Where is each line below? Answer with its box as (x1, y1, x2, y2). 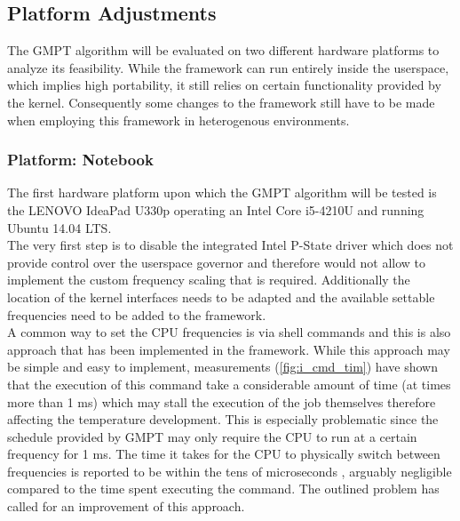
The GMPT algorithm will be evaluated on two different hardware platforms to (7, 41, 440, 60)
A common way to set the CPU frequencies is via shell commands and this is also (7, 323, 451, 341)
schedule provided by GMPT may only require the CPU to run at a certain (7, 427, 417, 445)
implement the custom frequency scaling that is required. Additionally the (7, 270, 410, 289)
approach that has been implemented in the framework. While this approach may (7, 340, 450, 358)
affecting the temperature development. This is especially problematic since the (7, 410, 439, 429)
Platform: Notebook (7, 148, 154, 171)
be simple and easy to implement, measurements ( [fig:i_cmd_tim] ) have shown (7, 357, 438, 376)
